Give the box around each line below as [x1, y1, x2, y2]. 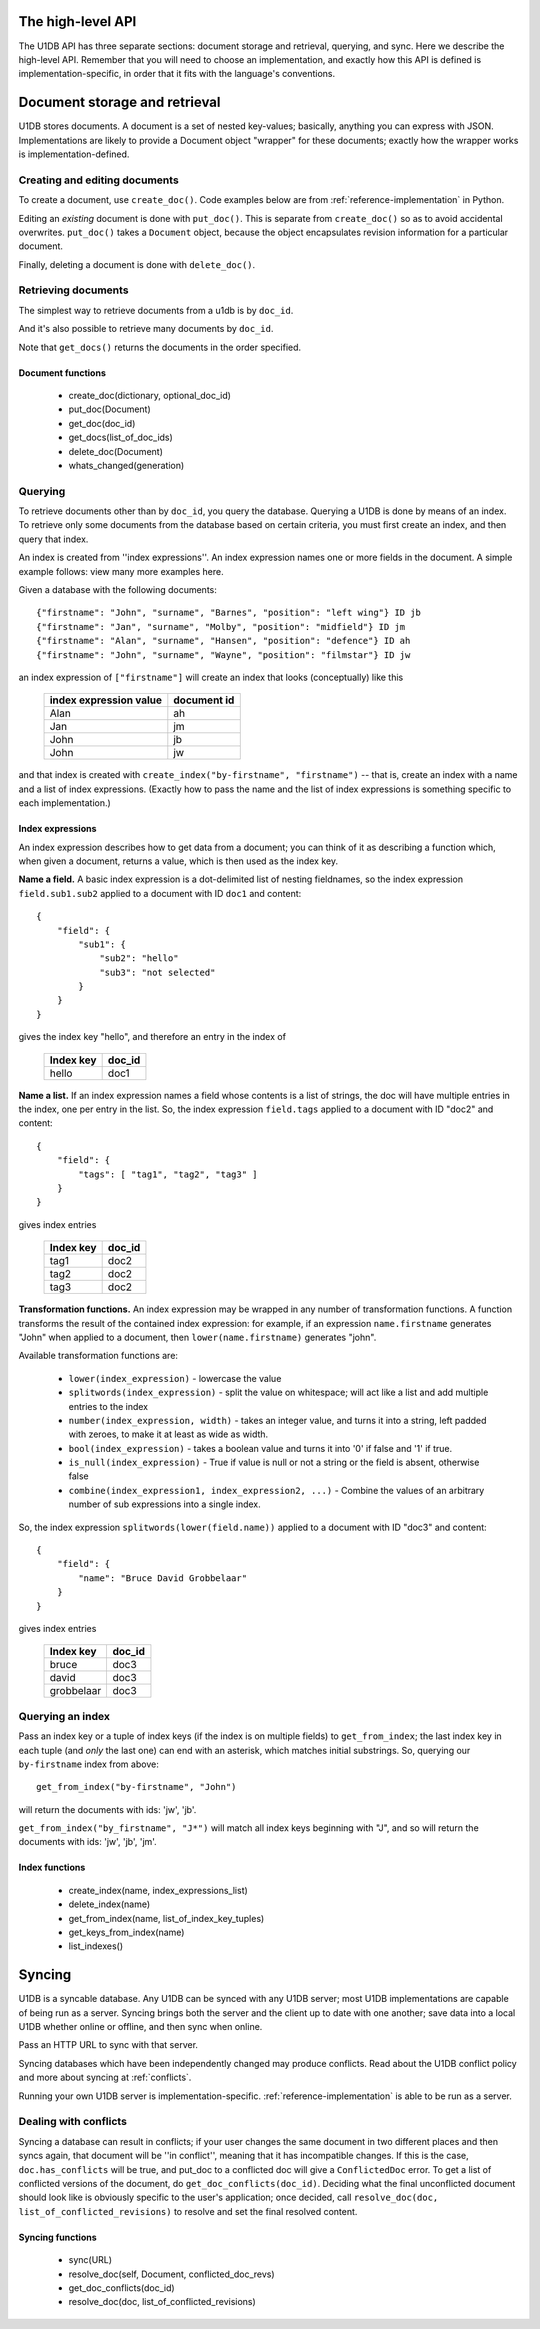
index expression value [49, 693, 163, 707]
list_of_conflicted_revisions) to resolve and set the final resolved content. [18, 2205, 358, 2217]
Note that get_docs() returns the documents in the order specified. [18, 341, 302, 353]
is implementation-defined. [18, 148, 130, 160]
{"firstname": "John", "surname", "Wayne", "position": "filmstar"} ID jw [36, 649, 411, 660]
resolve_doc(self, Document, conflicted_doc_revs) [68, 2268, 275, 2280]
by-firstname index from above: [18, 1758, 159, 1770]
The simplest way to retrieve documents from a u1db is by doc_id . [18, 304, 294, 316]
